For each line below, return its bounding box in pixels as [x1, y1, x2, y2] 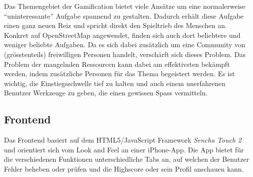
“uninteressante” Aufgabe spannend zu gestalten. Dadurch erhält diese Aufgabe [4, 10, 244, 21]
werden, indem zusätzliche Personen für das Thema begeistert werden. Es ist [4, 68, 235, 79]
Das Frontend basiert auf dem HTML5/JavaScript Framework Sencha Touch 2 [4, 135, 242, 145]
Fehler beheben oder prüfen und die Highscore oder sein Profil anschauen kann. [4, 163, 244, 174]
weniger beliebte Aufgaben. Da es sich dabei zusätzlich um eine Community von [4, 39, 246, 50]
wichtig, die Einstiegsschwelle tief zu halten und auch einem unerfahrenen [4, 78, 226, 88]
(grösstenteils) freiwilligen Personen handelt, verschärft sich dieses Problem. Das [4, 49, 246, 59]
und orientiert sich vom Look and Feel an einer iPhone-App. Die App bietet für [4, 144, 244, 154]
